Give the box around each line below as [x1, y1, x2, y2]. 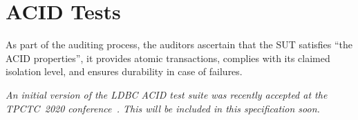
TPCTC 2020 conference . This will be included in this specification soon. [6, 101, 320, 115]
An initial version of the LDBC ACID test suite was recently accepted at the [6, 87, 328, 101]
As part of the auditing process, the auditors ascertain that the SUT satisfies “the [6, 37, 353, 52]
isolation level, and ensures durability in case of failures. [6, 64, 243, 79]
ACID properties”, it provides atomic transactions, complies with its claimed [6, 50, 330, 65]
